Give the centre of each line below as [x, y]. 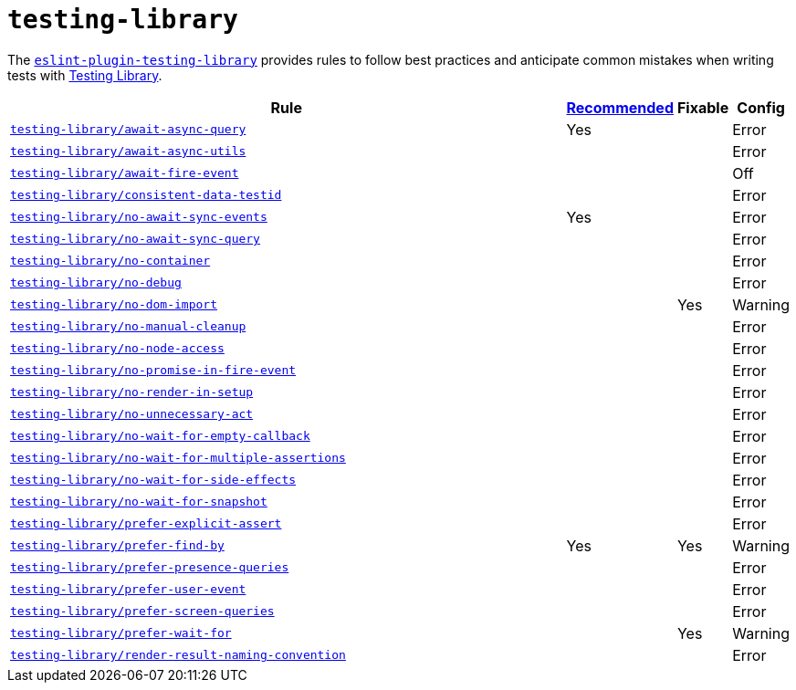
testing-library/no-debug [96, 283]
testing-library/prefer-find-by [117, 546]
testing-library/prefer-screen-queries [142, 612]
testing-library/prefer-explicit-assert [146, 524]
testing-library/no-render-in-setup [132, 392]
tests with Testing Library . [85, 75]
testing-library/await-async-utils [128, 152]
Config [761, 107]
